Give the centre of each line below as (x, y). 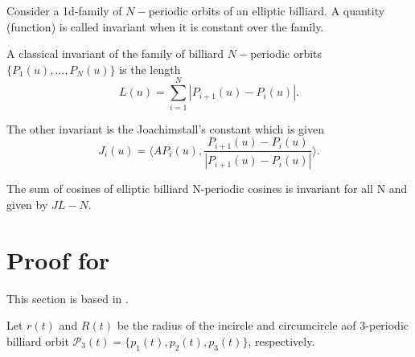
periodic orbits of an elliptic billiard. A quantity (267, 10)
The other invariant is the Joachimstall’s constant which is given (165, 128)
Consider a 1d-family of (64, 10)
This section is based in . (68, 298)
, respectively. (281, 341)
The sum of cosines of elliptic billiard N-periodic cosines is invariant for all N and (207, 189)
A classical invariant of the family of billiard (115, 53)
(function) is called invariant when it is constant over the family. (165, 26)
